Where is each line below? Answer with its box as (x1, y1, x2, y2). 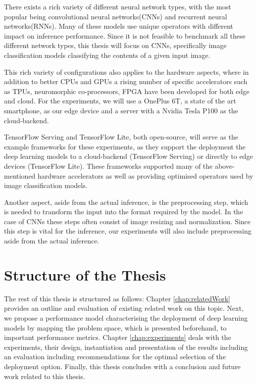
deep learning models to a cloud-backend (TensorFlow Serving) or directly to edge (4, 151, 253, 161)
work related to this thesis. (4, 371, 85, 381)
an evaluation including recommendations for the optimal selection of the (4, 351, 226, 362)
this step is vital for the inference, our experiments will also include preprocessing (4, 226, 252, 236)
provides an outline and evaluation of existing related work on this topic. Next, (4, 303, 244, 313)
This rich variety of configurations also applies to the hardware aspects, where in (4, 66, 249, 77)
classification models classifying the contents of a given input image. (4, 49, 210, 60)
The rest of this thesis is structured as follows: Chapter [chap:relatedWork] (4, 293, 231, 303)
